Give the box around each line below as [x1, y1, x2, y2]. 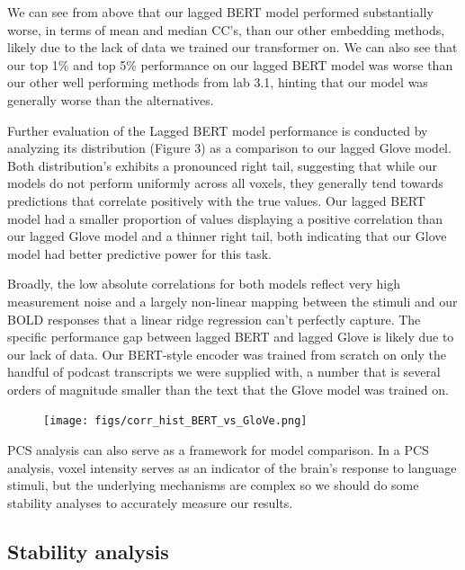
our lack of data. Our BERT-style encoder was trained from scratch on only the [7, 344, 446, 363]
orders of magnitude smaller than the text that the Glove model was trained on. [7, 379, 449, 398]
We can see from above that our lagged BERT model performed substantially [7, 3, 434, 21]
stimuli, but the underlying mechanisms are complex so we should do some [7, 476, 419, 494]
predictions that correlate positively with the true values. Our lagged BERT [7, 191, 425, 209]
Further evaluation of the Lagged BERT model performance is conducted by [7, 120, 428, 139]
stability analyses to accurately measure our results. [7, 493, 293, 512]
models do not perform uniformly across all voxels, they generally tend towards [7, 174, 443, 192]
